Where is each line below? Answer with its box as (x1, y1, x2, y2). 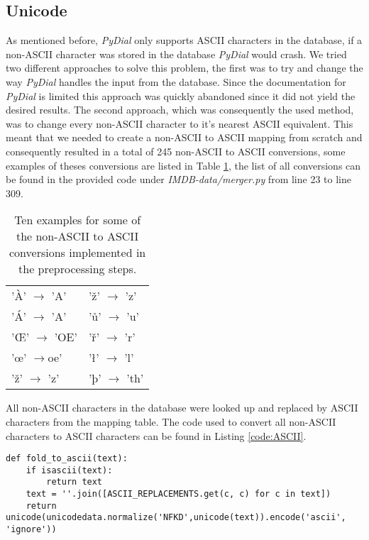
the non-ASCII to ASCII (16, 228, 139, 245)
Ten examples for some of (14, 211, 141, 228)
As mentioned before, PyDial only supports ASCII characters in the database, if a (6, 33, 363, 48)
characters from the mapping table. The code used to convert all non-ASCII (6, 414, 336, 429)
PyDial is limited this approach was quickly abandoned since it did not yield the (6, 88, 356, 103)
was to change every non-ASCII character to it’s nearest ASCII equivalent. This (6, 116, 353, 131)
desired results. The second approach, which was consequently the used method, (6, 102, 354, 117)
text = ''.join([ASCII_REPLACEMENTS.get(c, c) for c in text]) (26, 489, 331, 500)
